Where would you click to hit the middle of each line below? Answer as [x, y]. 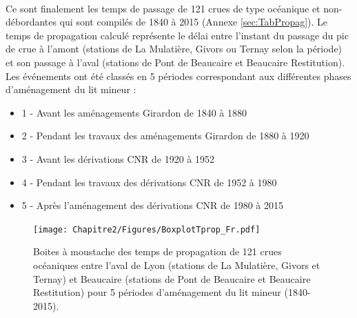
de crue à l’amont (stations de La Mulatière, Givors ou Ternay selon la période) [174, 49]
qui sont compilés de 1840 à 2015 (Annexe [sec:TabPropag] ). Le [194, 22]
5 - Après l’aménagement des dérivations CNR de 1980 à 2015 [153, 205]
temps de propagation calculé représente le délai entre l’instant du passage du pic [177, 35]
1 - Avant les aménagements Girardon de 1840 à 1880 [134, 112]
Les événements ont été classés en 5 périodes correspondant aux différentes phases [178, 76]
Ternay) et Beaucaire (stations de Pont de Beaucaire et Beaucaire [172, 278]
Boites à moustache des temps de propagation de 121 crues [157, 251]
